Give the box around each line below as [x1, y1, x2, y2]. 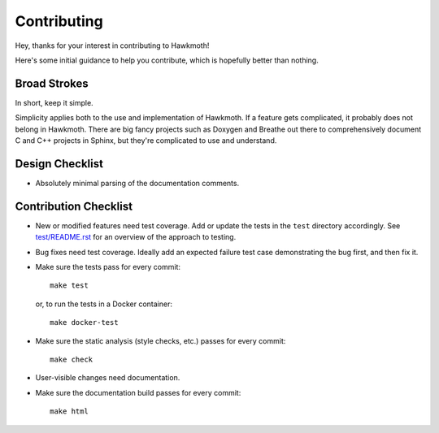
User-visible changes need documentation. [35, 373, 180, 383]
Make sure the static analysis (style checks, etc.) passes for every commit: [35, 336, 286, 345]
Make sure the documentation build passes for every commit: [35, 388, 241, 397]
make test [50, 281, 89, 290]
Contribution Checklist [15, 199, 133, 213]
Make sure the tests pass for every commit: [35, 262, 181, 271]
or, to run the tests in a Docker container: [35, 299, 172, 309]
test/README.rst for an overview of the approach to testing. [35, 232, 237, 242]
